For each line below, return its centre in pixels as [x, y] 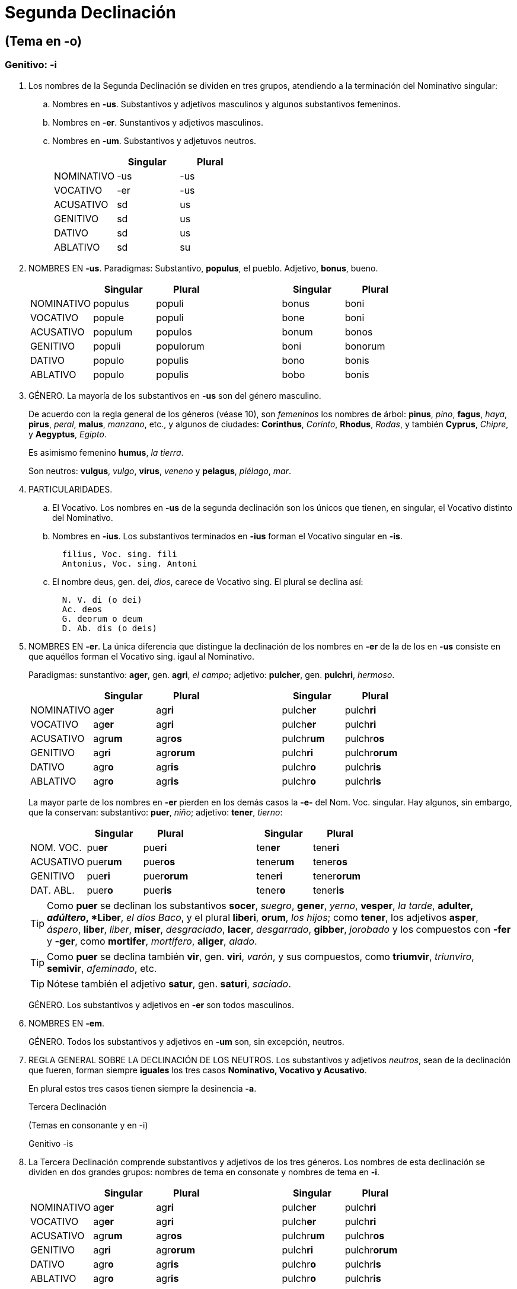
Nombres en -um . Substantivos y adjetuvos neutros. [154, 140]
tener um [275, 861]
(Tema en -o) [44, 41]
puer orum [166, 876]
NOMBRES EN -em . [67, 1023]
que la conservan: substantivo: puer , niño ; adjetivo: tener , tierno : [156, 812]
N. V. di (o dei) [102, 599]
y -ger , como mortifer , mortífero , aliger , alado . [152, 941]
